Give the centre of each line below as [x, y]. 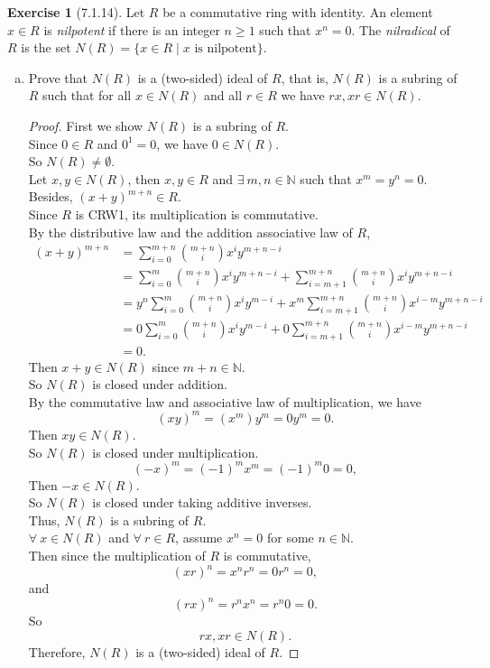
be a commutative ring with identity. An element [298, 12]
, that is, [305, 77]
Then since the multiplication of [117, 556]
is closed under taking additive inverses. [202, 502]
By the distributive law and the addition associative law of [190, 232]
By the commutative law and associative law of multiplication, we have [225, 401]
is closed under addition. [160, 384]
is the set [46, 47]
